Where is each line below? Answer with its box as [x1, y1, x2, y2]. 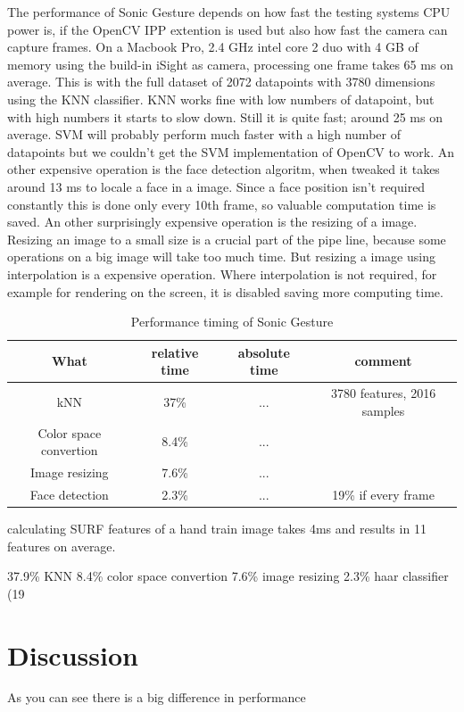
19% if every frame [332, 484, 435, 503]
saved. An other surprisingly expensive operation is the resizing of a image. [7, 212, 418, 231]
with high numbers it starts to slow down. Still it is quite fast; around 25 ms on [7, 107, 443, 126]
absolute [237, 343, 290, 361]
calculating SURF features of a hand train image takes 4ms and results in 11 [7, 518, 427, 537]
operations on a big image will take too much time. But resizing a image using [7, 247, 435, 266]
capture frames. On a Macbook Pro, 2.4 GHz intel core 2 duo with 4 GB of [7, 37, 418, 56]
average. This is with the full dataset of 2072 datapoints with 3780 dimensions [7, 72, 435, 91]
